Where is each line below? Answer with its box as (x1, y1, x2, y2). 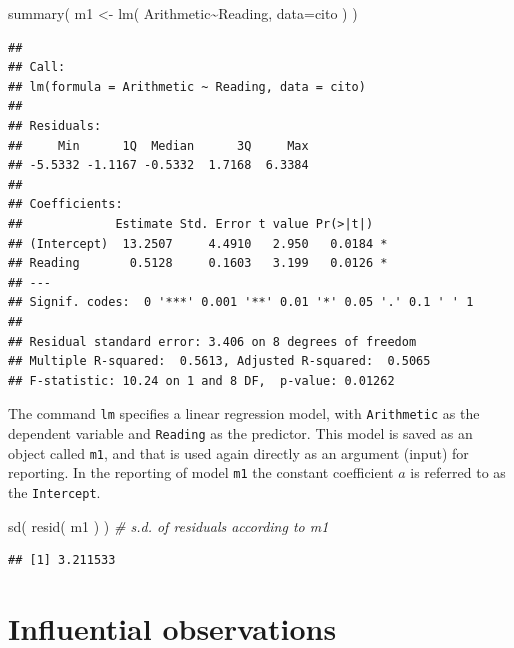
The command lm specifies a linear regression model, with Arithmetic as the (8, 403, 480, 424)
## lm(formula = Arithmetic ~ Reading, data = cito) (8, 79, 366, 94)
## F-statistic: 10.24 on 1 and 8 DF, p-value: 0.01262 (8, 373, 395, 388)
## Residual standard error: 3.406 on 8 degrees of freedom (8, 334, 417, 349)
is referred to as (410, 462, 506, 483)
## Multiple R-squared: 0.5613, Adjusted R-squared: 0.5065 (8, 354, 431, 369)
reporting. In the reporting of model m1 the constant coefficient (8, 462, 394, 483)
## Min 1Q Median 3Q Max (8, 138, 309, 153)
